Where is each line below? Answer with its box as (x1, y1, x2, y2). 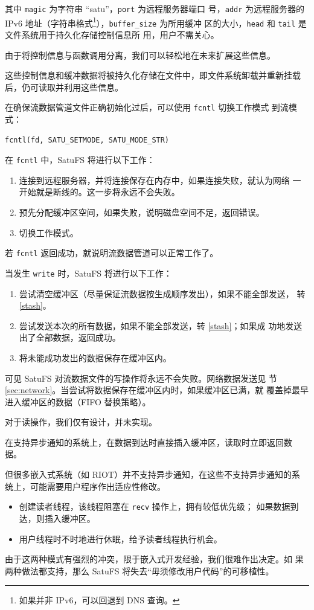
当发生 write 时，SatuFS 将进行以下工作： (5, 266, 172, 279)
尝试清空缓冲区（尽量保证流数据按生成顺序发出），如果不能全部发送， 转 (19, 287, 306, 300)
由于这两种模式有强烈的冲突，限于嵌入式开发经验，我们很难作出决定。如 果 (5, 553, 304, 565)
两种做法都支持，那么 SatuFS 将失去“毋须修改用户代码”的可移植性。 (5, 564, 274, 577)
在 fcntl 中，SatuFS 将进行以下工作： (5, 153, 155, 166)
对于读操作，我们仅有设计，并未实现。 (5, 416, 157, 428)
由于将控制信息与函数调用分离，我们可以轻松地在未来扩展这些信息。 (5, 48, 275, 61)
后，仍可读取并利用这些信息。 (5, 80, 123, 93)
